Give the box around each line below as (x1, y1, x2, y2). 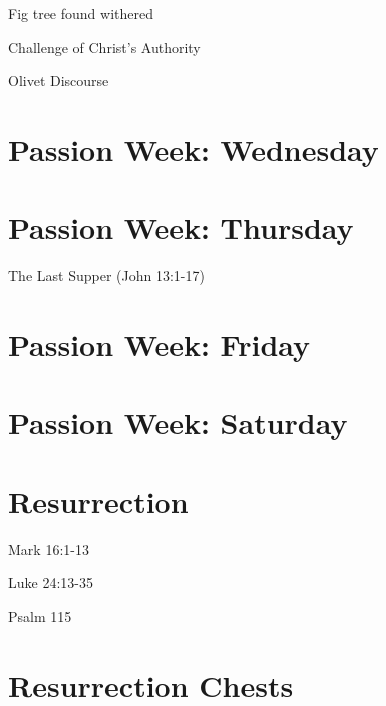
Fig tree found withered (8, 3, 153, 23)
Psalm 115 (8, 605, 72, 626)
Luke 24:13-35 (8, 572, 93, 593)
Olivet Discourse (8, 70, 109, 91)
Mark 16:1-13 (8, 538, 89, 559)
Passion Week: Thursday (8, 207, 354, 248)
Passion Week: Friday (8, 324, 311, 365)
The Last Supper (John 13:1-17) (8, 265, 205, 286)
